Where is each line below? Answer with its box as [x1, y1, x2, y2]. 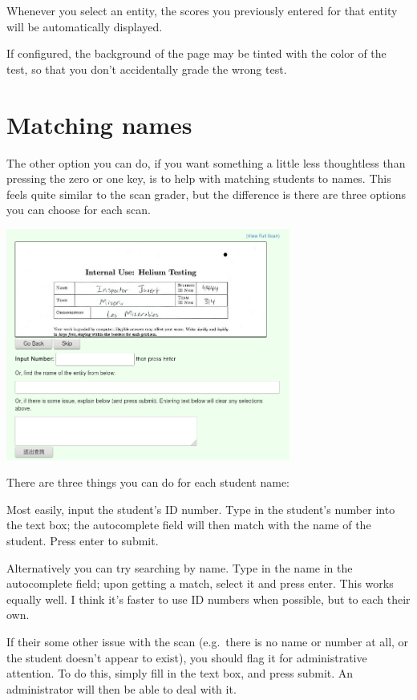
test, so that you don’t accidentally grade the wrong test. [6, 60, 287, 77]
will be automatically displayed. [6, 18, 163, 34]
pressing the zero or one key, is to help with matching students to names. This [6, 170, 391, 187]
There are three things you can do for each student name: [6, 474, 290, 491]
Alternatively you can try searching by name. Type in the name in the [6, 559, 353, 576]
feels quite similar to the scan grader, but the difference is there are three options [6, 185, 407, 202]
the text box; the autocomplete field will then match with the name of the [6, 516, 371, 533]
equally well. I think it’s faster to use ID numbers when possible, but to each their [6, 590, 411, 607]
